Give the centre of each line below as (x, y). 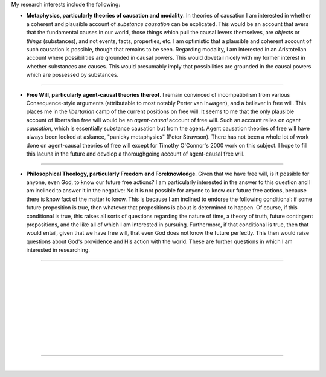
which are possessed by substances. (72, 75)
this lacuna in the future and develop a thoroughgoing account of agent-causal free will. (136, 154)
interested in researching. (58, 250)
